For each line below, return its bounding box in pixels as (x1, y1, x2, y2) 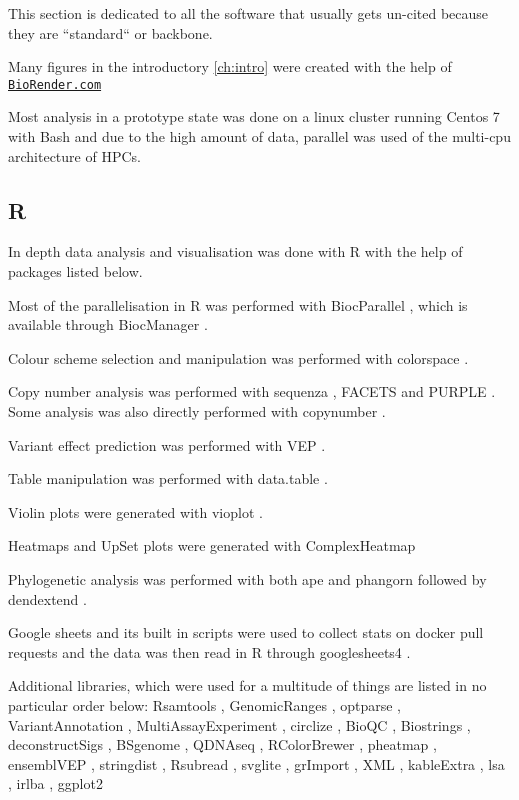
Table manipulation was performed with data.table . (8, 468, 328, 489)
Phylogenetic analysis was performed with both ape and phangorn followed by (8, 568, 487, 589)
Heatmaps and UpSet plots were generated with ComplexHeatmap (8, 535, 416, 556)
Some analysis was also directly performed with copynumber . (8, 400, 386, 421)
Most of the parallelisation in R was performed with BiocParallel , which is (8, 294, 468, 315)
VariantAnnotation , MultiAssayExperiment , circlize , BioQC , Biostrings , (8, 714, 471, 735)
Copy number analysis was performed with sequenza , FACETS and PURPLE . (8, 381, 496, 402)
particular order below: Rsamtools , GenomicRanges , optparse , (8, 694, 401, 715)
